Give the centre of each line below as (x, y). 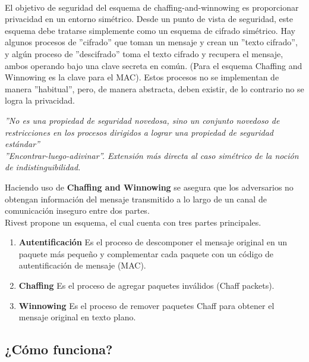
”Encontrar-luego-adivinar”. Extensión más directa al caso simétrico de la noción (152, 155)
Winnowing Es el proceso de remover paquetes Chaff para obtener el (146, 305)
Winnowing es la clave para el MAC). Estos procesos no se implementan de (142, 77)
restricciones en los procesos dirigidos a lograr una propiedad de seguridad (139, 132)
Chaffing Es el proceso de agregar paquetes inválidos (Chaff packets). (146, 285)
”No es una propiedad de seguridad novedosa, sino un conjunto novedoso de (142, 120)
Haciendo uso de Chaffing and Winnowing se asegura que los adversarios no (149, 187)
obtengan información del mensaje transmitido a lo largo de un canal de (136, 199)
